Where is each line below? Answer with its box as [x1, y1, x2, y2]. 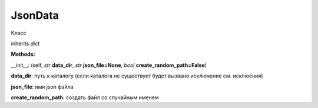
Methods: [11, 50, 35, 58]
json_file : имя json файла [11, 83, 74, 90]
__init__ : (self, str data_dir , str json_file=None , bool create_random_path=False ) [11, 62, 207, 69]
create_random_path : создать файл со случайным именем [11, 94, 159, 101]
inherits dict [11, 40, 40, 47]
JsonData [11, 9, 59, 22]
